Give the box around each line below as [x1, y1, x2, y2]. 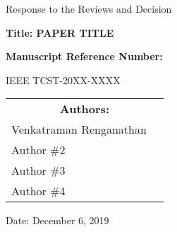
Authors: [59, 100, 109, 117]
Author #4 [11, 182, 66, 199]
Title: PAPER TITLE [6, 25, 114, 40]
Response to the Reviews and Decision [6, 1, 172, 16]
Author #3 [11, 162, 66, 179]
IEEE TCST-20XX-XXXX [6, 72, 121, 87]
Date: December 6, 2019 [6, 213, 109, 228]
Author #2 [11, 141, 66, 158]
